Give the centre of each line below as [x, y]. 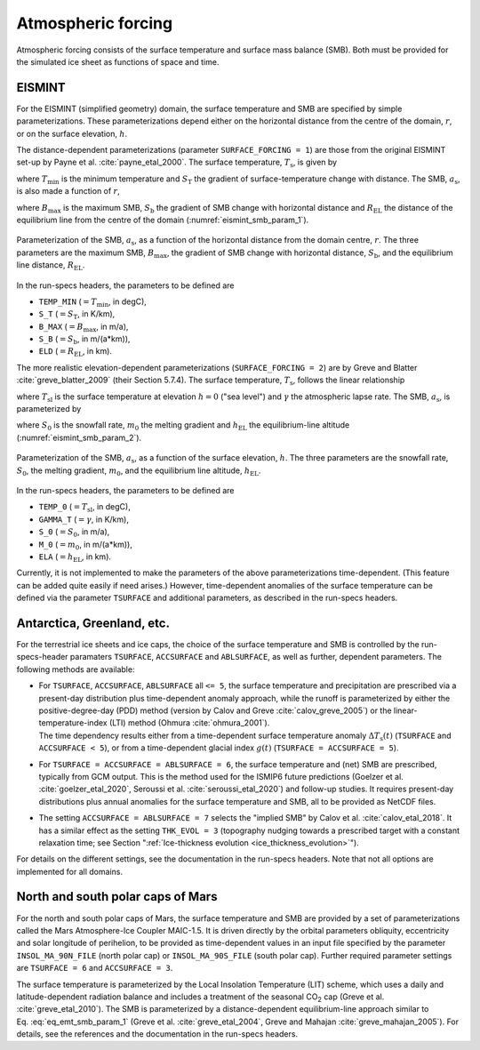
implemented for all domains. [70, 871]
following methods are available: [76, 669]
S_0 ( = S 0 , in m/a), [74, 533]
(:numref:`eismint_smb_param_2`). [79, 437]
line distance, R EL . [51, 266]
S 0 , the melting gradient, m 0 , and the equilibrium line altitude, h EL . [139, 471]
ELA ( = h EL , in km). [75, 557]
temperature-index [73, 723]
